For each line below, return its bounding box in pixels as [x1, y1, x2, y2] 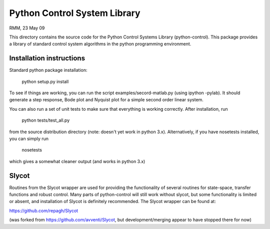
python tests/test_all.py [21, 117, 70, 123]
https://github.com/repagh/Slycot [9, 208, 78, 214]
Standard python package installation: [9, 67, 87, 73]
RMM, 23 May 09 [9, 25, 45, 31]
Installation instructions [9, 54, 85, 62]
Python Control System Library [9, 7, 140, 18]
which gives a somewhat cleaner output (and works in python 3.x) [9, 158, 145, 164]
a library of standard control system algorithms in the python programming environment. [9, 41, 191, 47]
